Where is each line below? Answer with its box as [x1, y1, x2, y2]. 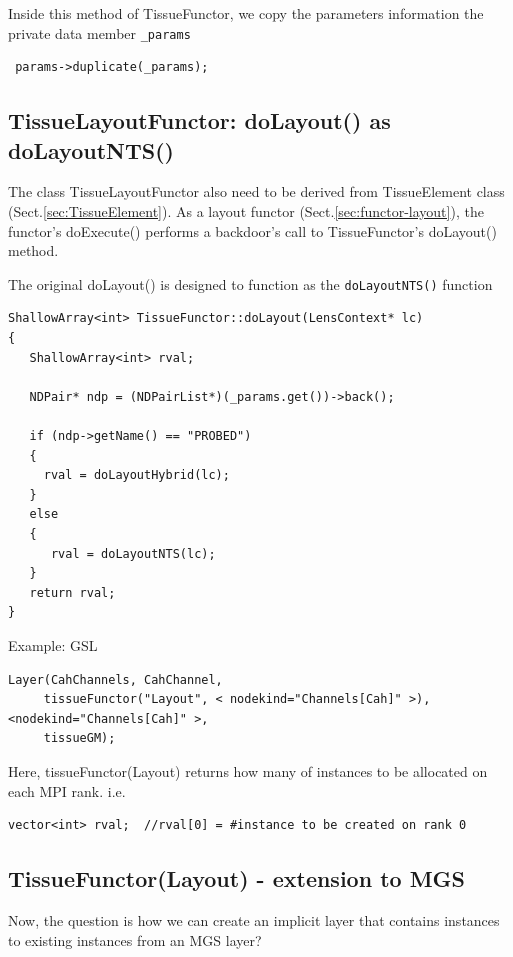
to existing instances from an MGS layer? [8, 929, 262, 950]
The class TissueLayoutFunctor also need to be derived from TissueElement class [8, 181, 505, 202]
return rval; [29, 585, 116, 600]
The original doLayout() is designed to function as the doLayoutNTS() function [8, 273, 493, 294]
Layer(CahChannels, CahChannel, [8, 672, 223, 687]
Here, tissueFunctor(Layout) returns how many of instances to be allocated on [8, 760, 488, 781]
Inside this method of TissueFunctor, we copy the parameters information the [8, 3, 484, 23]
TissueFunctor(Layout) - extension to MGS [8, 863, 465, 894]
